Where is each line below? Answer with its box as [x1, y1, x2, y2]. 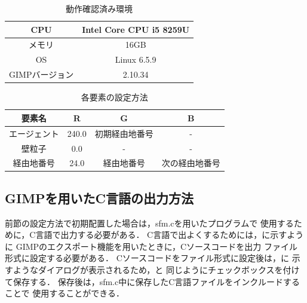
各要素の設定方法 [81, 91, 148, 103]
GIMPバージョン [9, 68, 74, 81]
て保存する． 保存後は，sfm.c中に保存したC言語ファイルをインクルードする [5, 275, 300, 287]
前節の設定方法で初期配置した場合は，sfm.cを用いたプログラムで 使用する [5, 216, 294, 229]
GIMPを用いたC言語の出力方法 [5, 188, 194, 207]
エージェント [9, 127, 59, 139]
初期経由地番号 [94, 127, 153, 139]
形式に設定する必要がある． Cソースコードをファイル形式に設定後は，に [5, 252, 290, 264]
